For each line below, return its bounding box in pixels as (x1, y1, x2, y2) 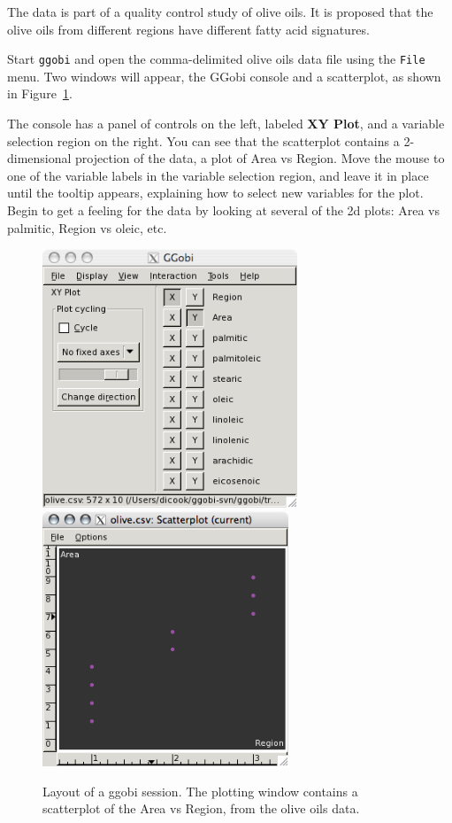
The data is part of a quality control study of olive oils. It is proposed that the (7, 3, 433, 20)
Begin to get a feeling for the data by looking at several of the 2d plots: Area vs (7, 201, 440, 219)
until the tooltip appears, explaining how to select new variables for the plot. (7, 183, 424, 202)
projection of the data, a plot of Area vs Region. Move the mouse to (75, 149, 445, 167)
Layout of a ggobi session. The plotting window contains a (42, 781, 358, 800)
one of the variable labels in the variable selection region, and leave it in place (7, 166, 429, 184)
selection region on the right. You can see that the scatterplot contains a (7, 131, 400, 150)
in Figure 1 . (7, 84, 73, 103)
